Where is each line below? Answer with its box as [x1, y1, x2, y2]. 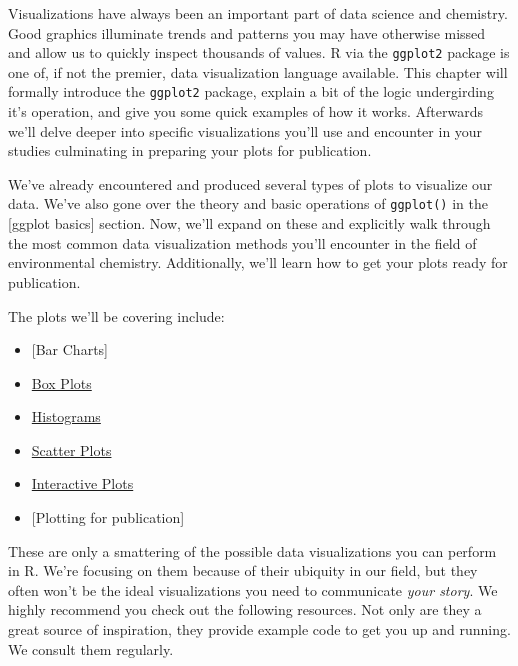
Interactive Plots [31, 473, 134, 494]
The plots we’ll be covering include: [8, 305, 225, 326]
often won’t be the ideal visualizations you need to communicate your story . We [8, 579, 498, 600]
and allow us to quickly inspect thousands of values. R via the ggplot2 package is [8, 42, 510, 63]
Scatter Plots [31, 439, 112, 460]
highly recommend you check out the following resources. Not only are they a [8, 599, 482, 620]
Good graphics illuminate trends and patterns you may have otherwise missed [8, 22, 486, 43]
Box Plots [31, 372, 92, 393]
